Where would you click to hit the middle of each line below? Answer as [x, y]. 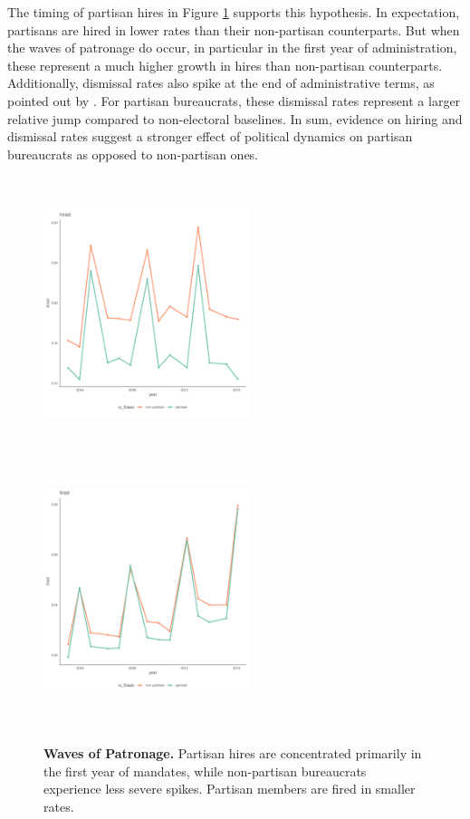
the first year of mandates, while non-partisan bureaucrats [205, 771]
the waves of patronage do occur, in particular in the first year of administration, [232, 48]
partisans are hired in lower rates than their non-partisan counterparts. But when [234, 29]
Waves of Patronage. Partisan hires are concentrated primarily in [233, 753]
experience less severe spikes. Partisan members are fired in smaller [230, 789]
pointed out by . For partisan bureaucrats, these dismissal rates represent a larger [234, 100]
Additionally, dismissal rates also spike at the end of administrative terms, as [221, 83]
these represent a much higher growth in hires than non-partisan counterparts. [225, 65]
